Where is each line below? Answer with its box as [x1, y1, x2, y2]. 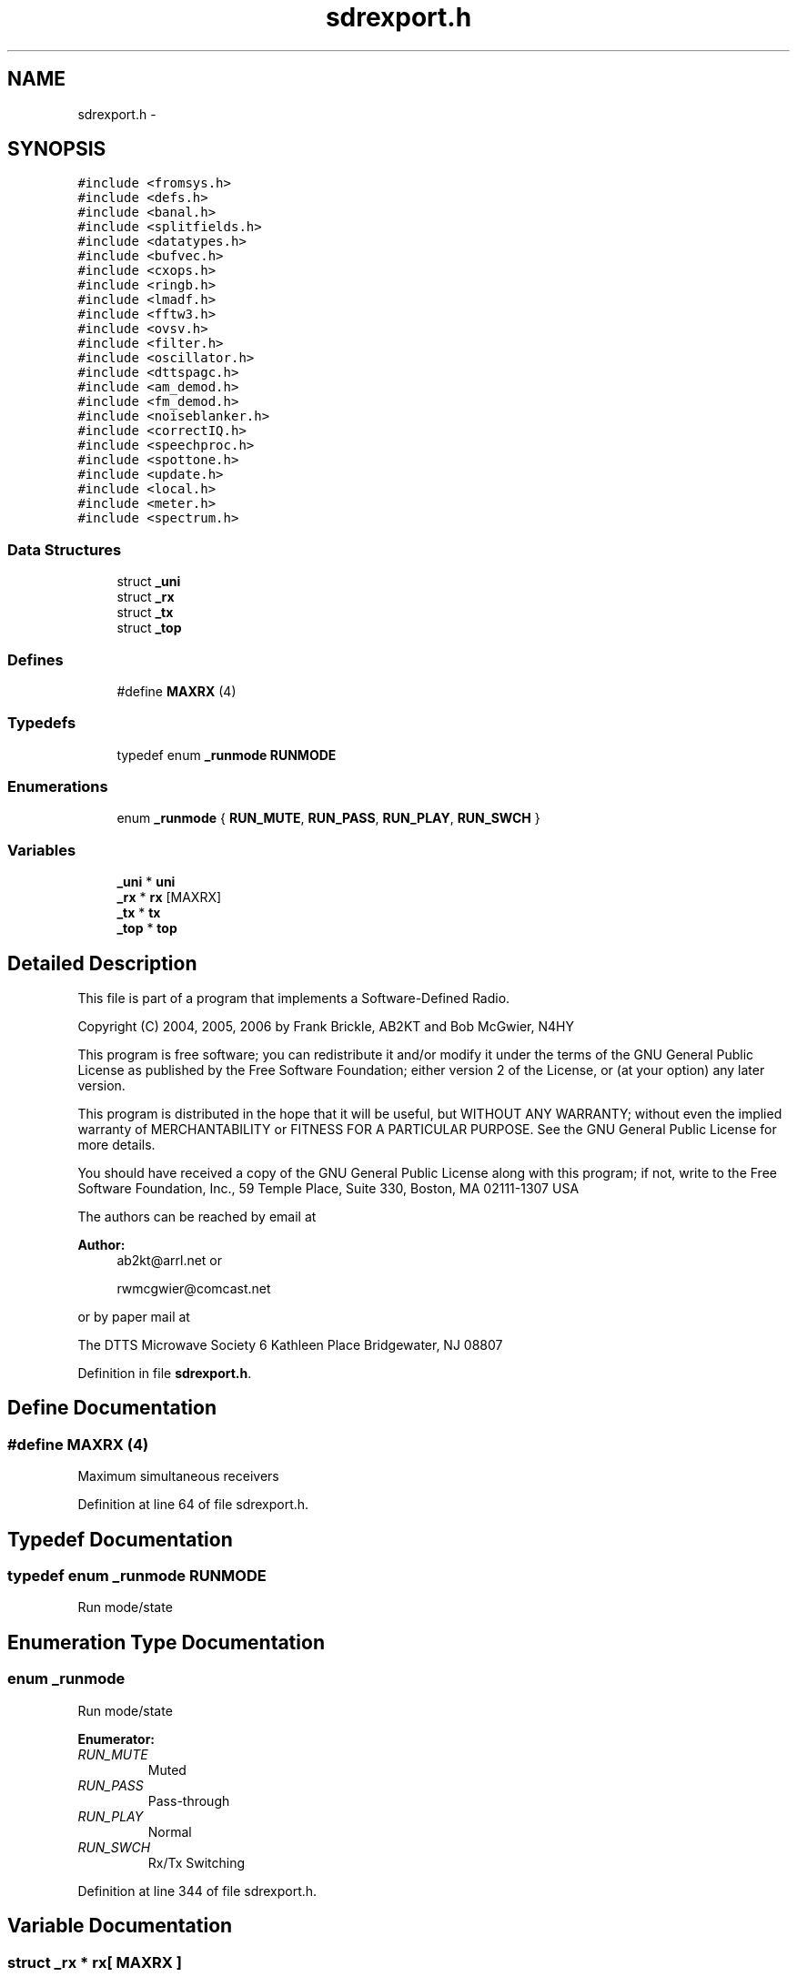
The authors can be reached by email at [77, 1209, 317, 1225]
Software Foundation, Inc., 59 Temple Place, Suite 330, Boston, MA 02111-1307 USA [77, 1181, 580, 1197]
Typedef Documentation [7, 1527, 233, 1551]
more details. [77, 1137, 156, 1153]
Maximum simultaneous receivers [77, 1468, 279, 1485]
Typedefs [7, 714, 76, 733]
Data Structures [7, 540, 122, 559]
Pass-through [147, 1792, 230, 1809]
